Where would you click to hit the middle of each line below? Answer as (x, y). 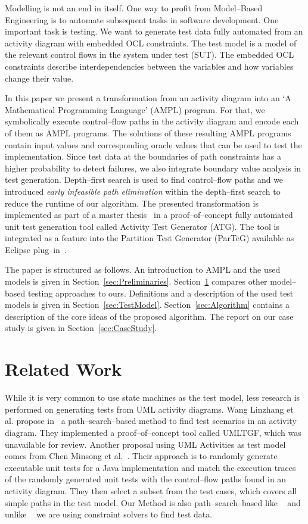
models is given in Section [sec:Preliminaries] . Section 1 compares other (136, 281)
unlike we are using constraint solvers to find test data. (109, 514)
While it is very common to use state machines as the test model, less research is (153, 397)
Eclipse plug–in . (36, 249)
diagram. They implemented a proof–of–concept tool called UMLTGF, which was (153, 432)
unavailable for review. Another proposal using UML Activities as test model (145, 444)
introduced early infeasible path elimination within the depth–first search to (143, 191)
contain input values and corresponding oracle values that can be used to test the (153, 144)
